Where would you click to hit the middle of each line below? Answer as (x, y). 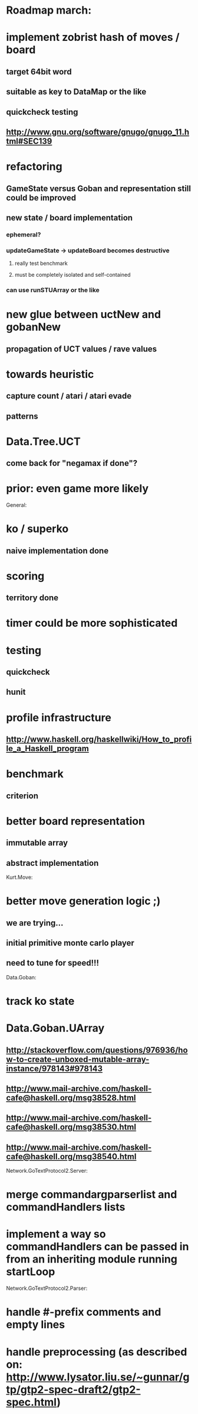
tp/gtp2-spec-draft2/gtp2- (73, 1389)
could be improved (41, 198)
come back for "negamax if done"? (72, 463)
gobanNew (33, 327)
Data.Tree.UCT (43, 441)
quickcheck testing (42, 112)
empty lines (36, 1325)
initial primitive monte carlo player (70, 943)
